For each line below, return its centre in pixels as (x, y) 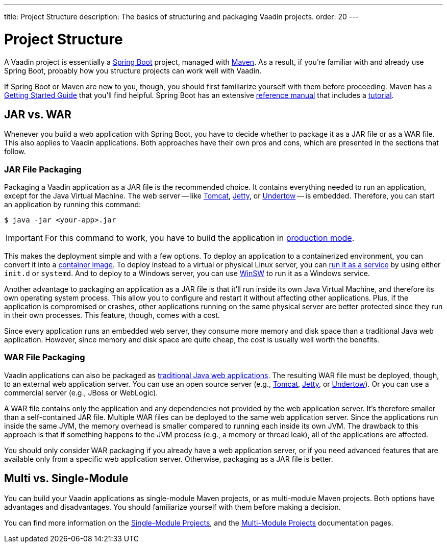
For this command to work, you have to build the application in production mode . (200, 238)
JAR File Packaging (43, 169)
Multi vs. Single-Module (66, 479)
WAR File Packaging (45, 357)
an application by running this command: (73, 205)
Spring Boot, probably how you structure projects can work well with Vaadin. (133, 70)
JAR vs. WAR (38, 114)
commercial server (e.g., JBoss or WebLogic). (81, 392)
